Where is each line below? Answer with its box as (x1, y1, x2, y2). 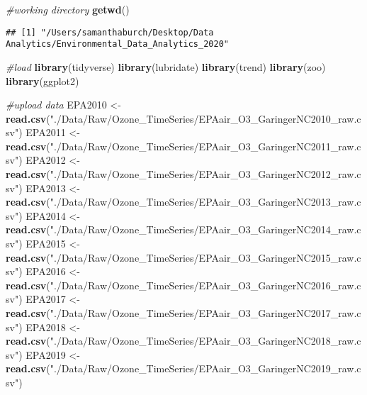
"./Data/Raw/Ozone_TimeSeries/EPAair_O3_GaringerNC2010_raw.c (50, 111, 361, 126)
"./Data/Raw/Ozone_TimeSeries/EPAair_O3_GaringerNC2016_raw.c (50, 277, 361, 292)
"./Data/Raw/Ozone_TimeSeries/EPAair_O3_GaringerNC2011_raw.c (50, 138, 361, 153)
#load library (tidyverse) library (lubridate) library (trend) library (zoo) (6, 59, 326, 74)
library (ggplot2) (6, 73, 79, 88)
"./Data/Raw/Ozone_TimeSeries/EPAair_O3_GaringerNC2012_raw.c (50, 167, 361, 182)
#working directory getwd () (6, 2, 130, 16)
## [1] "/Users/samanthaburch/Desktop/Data (6, 27, 214, 38)
